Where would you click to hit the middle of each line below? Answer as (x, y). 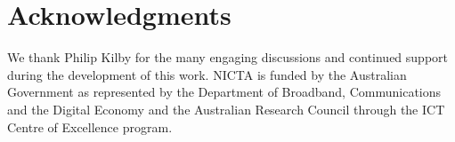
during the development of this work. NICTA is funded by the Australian (207, 74)
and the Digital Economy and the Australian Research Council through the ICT (226, 109)
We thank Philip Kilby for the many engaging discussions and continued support (228, 57)
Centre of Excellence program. (90, 126)
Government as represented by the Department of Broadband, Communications (224, 92)
